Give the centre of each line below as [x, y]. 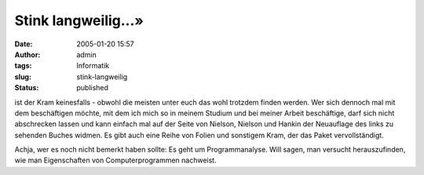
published [93, 88]
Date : [24, 44]
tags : [23, 66]
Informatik [93, 66]
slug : [23, 77]
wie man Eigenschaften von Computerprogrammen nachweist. [115, 160]
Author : [27, 54]
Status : [27, 88]
